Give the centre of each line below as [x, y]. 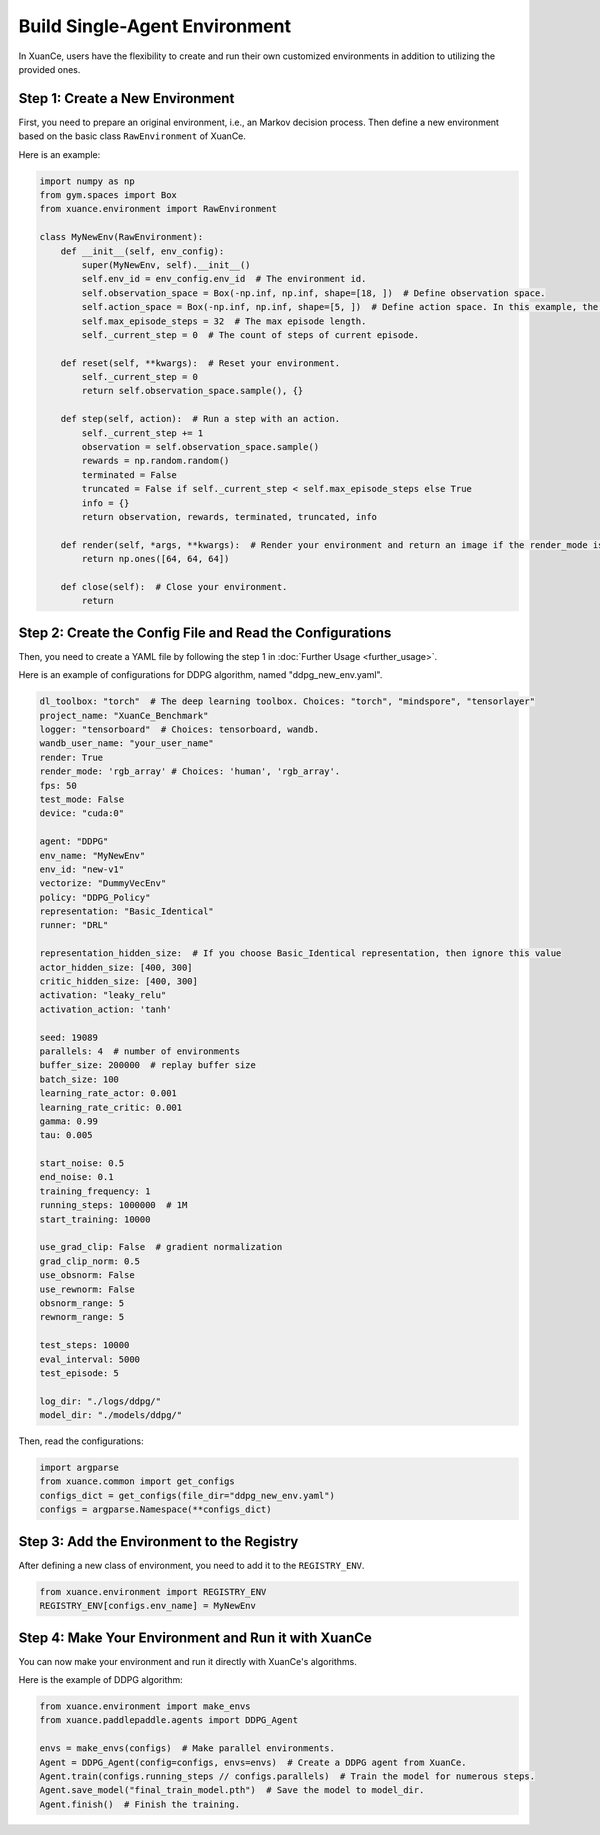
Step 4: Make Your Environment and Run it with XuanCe [195, 1637]
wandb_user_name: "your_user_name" [126, 743]
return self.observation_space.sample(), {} [192, 391]
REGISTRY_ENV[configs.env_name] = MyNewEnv [148, 1606]
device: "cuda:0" [82, 813]
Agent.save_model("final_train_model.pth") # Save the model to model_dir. [232, 1790]
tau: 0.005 [66, 1135]
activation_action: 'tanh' [105, 1009]
